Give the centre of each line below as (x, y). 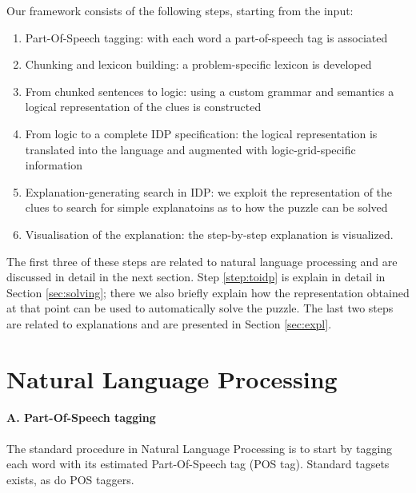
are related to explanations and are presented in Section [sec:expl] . (169, 323)
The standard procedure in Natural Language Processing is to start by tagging (200, 448)
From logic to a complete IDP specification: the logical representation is (201, 133)
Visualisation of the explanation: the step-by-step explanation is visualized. (209, 234)
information (54, 165)
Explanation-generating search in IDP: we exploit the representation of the (209, 191)
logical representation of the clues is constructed (143, 107)
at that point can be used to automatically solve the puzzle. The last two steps (200, 308)
